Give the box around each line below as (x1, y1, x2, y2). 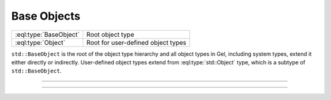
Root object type (86, 30, 134, 39)
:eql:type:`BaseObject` (15, 30, 80, 39)
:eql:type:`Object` (15, 38, 66, 47)
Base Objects (11, 9, 81, 23)
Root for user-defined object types (86, 38, 186, 47)
